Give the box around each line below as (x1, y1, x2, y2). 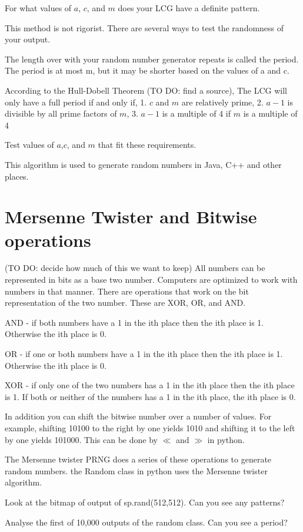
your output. (5, 33, 51, 45)
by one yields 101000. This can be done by (5, 433, 158, 445)
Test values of (5, 138, 54, 151)
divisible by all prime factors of (5, 107, 117, 120)
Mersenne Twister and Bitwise (5, 204, 257, 229)
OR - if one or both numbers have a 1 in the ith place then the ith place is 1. (5, 348, 283, 359)
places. (5, 170, 29, 182)
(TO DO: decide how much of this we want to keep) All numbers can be (5, 262, 265, 274)
